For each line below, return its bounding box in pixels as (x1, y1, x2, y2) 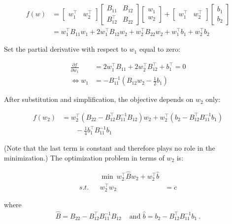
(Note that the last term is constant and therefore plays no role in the (4, 143, 215, 153)
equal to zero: (139, 44, 180, 54)
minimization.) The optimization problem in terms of (4, 152, 165, 162)
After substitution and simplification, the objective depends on (4, 94, 194, 104)
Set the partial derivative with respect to (4, 44, 127, 54)
